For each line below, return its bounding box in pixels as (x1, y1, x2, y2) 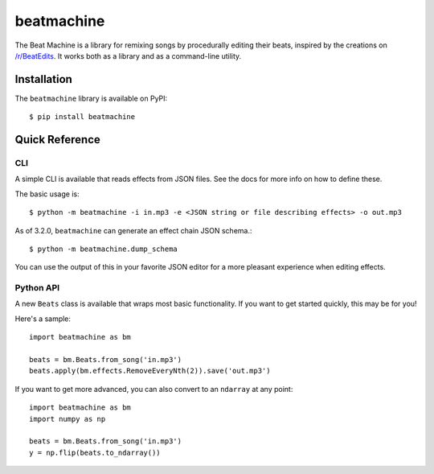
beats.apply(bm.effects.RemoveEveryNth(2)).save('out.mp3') (29, 366, 271, 376)
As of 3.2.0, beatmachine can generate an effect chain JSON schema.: (14, 225, 252, 235)
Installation (14, 72, 72, 86)
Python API (14, 282, 60, 294)
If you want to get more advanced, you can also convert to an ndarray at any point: (14, 384, 293, 394)
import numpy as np (29, 414, 106, 423)
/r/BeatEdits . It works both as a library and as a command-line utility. (14, 51, 242, 60)
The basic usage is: (14, 189, 80, 199)
